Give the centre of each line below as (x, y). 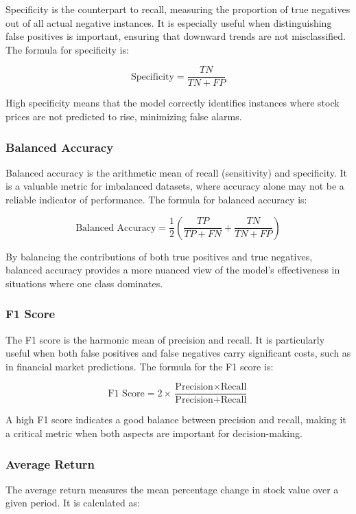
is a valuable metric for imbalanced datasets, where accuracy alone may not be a (175, 186)
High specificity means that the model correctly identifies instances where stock (173, 103)
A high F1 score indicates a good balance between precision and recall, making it (176, 420)
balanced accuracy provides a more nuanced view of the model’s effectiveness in (173, 270)
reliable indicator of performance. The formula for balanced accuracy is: (156, 200)
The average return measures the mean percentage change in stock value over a (172, 489)
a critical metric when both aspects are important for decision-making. (154, 433)
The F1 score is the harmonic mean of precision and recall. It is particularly (165, 339)
